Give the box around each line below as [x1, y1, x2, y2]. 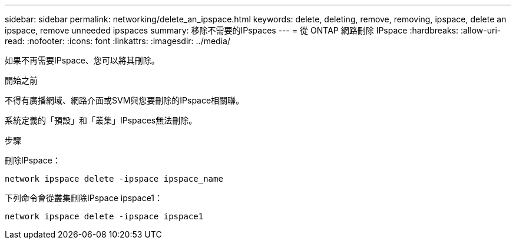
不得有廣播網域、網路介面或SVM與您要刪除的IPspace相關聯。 [5, 95, 244, 105]
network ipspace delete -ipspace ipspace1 [5, 212, 204, 221]
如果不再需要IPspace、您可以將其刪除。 [5, 55, 160, 65]
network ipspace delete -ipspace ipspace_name [5, 174, 223, 183]
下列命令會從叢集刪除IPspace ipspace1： [5, 193, 163, 203]
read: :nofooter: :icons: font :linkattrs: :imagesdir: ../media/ [5, 36, 230, 46]
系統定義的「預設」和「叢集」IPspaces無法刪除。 [5, 115, 197, 125]
